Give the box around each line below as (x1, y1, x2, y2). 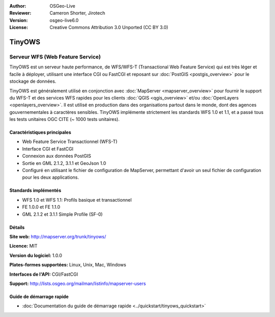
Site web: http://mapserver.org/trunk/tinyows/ (9, 233, 106, 239)
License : (9, 25, 28, 31)
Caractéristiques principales (9, 129, 71, 135)
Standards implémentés (9, 187, 62, 193)
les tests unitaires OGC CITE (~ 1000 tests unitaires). (9, 116, 120, 123)
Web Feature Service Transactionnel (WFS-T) (22, 138, 118, 145)
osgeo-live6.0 (49, 17, 79, 23)
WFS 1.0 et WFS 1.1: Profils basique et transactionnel (22, 197, 132, 203)
